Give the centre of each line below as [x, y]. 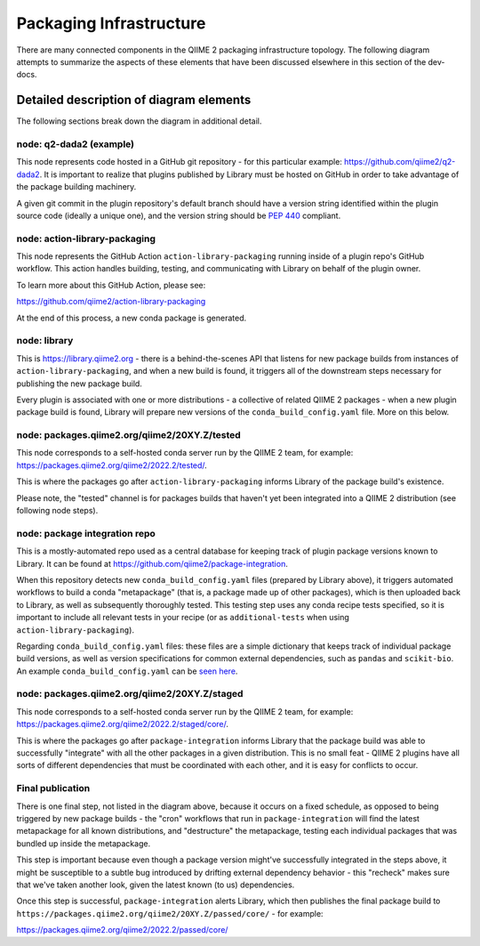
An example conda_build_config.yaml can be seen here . [127, 671]
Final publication [53, 788]
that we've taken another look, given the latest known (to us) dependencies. [156, 885]
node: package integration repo [86, 533]
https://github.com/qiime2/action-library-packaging [111, 302]
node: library [45, 341]
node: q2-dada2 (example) [76, 144]
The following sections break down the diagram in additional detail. [139, 121]
